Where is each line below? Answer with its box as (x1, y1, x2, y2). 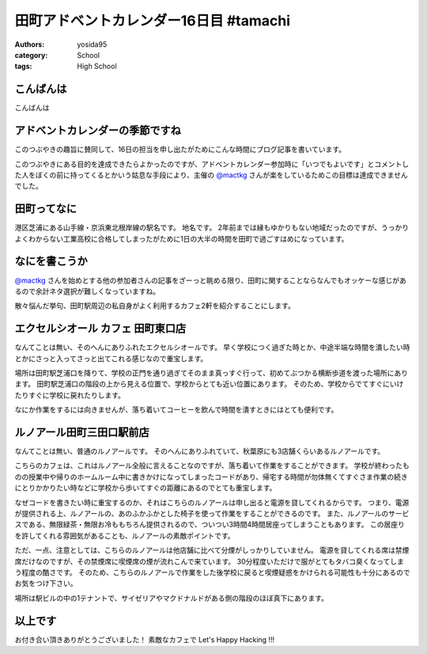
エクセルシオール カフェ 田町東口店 (14, 321, 186, 336)
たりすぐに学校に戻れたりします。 (14, 390, 126, 400)
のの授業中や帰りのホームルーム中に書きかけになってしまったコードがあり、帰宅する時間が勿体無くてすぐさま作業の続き (14, 472, 408, 481)
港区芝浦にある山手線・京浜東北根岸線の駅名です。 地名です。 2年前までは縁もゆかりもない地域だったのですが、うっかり (14, 222, 410, 233)
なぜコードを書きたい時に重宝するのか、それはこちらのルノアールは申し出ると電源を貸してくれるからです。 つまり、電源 (14, 497, 410, 507)
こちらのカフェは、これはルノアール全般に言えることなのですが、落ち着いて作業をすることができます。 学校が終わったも (14, 461, 410, 470)
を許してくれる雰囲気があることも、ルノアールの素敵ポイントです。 (14, 530, 235, 540)
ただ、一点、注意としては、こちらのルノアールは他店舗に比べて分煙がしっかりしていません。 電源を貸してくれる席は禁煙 (14, 546, 410, 555)
